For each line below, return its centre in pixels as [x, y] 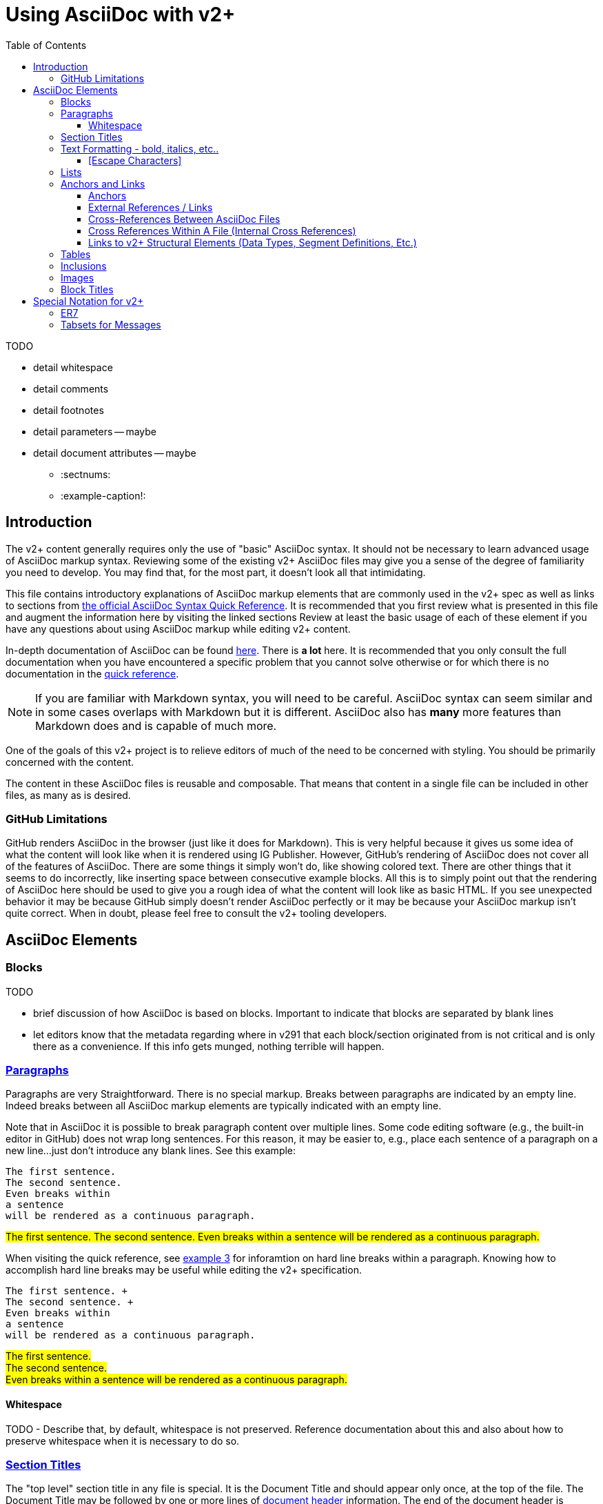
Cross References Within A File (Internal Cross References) [222, 230]
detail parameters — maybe [95, 431]
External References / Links [151, 207]
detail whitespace [73, 367]
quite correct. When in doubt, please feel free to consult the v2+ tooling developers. [196, 913]
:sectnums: [86, 474]
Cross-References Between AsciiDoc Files [184, 219]
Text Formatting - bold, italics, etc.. [140, 148]
